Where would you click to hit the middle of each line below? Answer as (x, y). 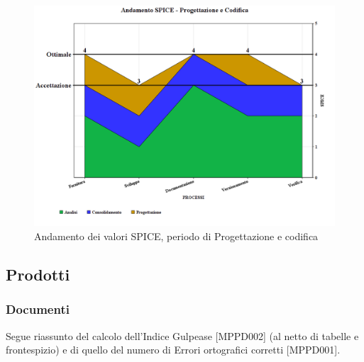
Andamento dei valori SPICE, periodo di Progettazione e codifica (176, 236)
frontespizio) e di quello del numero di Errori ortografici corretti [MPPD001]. (173, 350)
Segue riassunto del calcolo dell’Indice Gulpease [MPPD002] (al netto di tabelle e (182, 335)
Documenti (38, 309)
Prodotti (38, 274)
